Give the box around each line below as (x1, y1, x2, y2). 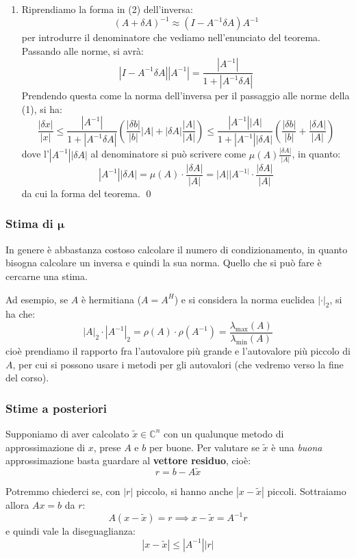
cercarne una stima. (5, 268, 88, 283)
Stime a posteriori (5, 399, 107, 416)
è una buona (271, 440, 322, 454)
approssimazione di (5, 440, 86, 454)
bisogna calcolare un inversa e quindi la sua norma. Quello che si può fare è (5, 255, 322, 270)
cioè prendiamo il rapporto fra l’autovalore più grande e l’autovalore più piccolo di (5, 343, 351, 357)
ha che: (5, 307, 36, 321)
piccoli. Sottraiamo (267, 483, 346, 498)
